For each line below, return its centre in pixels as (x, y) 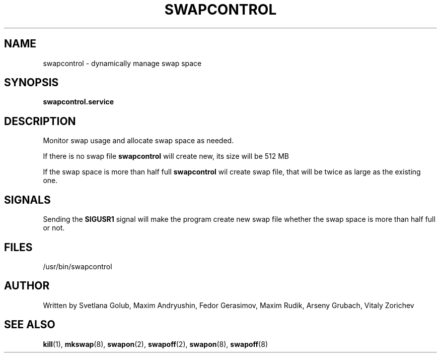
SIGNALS (27, 200)
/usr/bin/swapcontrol (78, 266)
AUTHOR (27, 286)
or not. (54, 228)
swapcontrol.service (78, 102)
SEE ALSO (30, 325)
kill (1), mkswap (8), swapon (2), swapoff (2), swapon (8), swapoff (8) (155, 344)
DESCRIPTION (40, 121)
